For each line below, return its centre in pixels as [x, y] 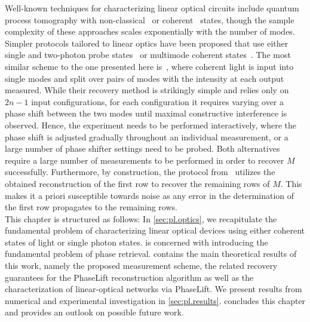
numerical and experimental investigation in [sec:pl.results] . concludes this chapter [155, 300]
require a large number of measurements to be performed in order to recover [145, 160]
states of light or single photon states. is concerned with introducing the [136, 242]
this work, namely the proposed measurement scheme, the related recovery [141, 266]
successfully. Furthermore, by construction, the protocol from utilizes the [140, 172]
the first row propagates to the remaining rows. [91, 207]
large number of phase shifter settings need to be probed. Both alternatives [142, 148]
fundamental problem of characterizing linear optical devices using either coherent [155, 230]
